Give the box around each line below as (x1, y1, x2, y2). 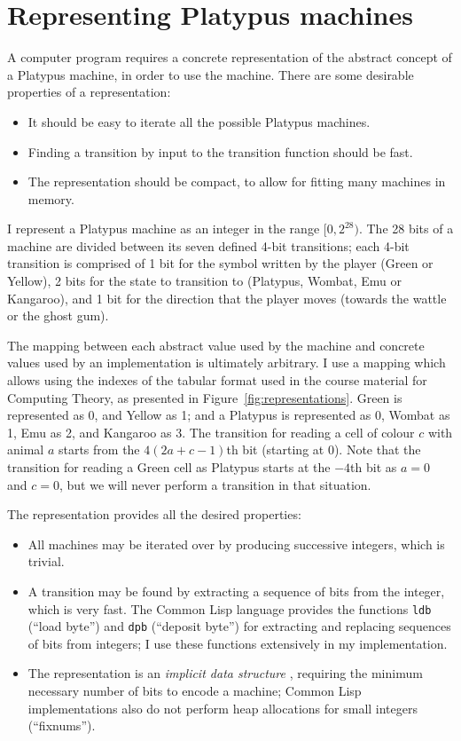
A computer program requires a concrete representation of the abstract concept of (7, 48, 452, 67)
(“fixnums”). (27, 716, 96, 735)
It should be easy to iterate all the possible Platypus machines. (27, 112, 371, 130)
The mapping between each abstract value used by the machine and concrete (7, 335, 425, 354)
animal (7, 440, 44, 459)
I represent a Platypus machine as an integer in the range (7, 219, 320, 238)
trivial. (27, 552, 65, 571)
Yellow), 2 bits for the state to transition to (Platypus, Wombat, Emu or (7, 272, 402, 290)
